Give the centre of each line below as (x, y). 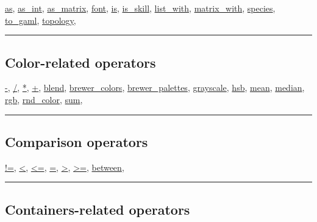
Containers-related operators (98, 209)
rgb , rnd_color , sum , (44, 99)
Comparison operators (77, 141)
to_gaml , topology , (41, 20)
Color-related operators (80, 62)
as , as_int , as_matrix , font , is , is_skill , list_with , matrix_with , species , (140, 8)
